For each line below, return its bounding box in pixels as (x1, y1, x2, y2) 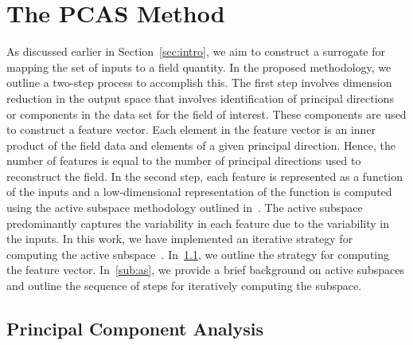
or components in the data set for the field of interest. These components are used (6, 105, 407, 122)
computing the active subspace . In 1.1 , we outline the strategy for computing (6, 245, 390, 262)
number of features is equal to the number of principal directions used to (6, 152, 361, 169)
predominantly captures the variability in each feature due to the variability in (6, 214, 389, 231)
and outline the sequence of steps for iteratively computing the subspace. (6, 277, 362, 294)
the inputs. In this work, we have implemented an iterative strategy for (6, 230, 353, 247)
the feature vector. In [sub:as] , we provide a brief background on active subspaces (6, 261, 404, 278)
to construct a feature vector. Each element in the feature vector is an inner (6, 121, 376, 138)
